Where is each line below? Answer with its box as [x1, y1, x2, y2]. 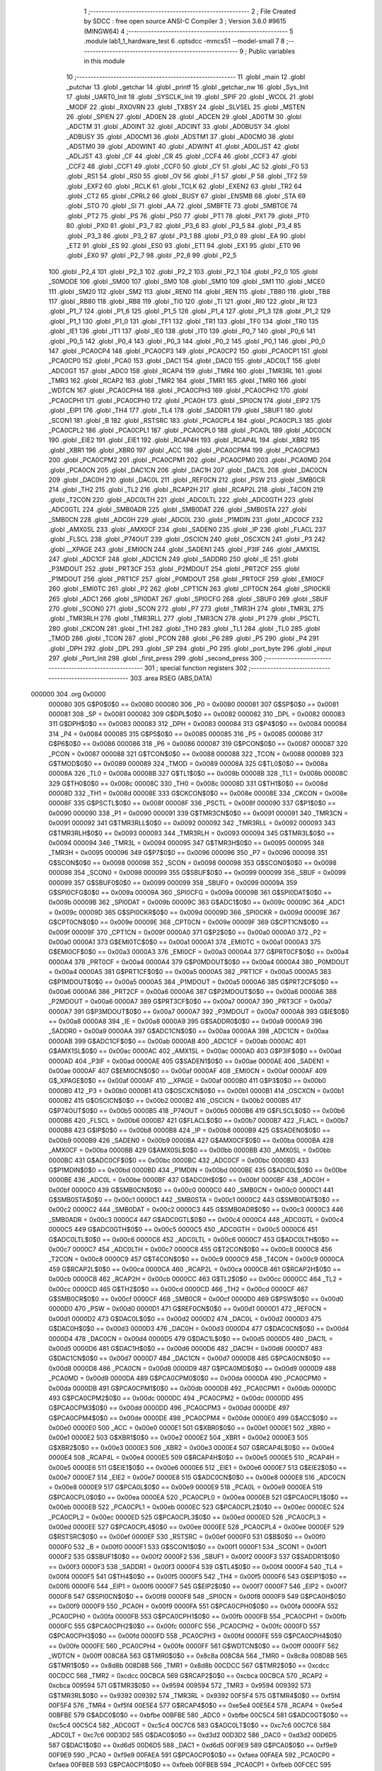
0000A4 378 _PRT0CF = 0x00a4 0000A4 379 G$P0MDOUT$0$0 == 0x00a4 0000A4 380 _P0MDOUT [48, 957, 349, 966]
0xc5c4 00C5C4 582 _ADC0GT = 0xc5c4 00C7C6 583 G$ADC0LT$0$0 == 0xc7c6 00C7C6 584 [48, 1721, 331, 1729]
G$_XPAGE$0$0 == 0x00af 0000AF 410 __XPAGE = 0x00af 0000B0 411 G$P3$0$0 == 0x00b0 [48, 1077, 327, 1085]
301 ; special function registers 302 [144, 664, 248, 672]
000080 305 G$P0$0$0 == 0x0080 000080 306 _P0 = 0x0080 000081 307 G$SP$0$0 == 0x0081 [48, 700, 340, 708]
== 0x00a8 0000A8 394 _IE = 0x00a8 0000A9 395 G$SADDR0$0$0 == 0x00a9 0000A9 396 [48, 1017, 323, 1026]
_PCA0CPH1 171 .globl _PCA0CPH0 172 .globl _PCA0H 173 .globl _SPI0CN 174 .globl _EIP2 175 [48, 396, 321, 404]
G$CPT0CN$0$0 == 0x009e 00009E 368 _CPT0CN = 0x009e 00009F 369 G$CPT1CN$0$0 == [48, 918, 329, 927]
